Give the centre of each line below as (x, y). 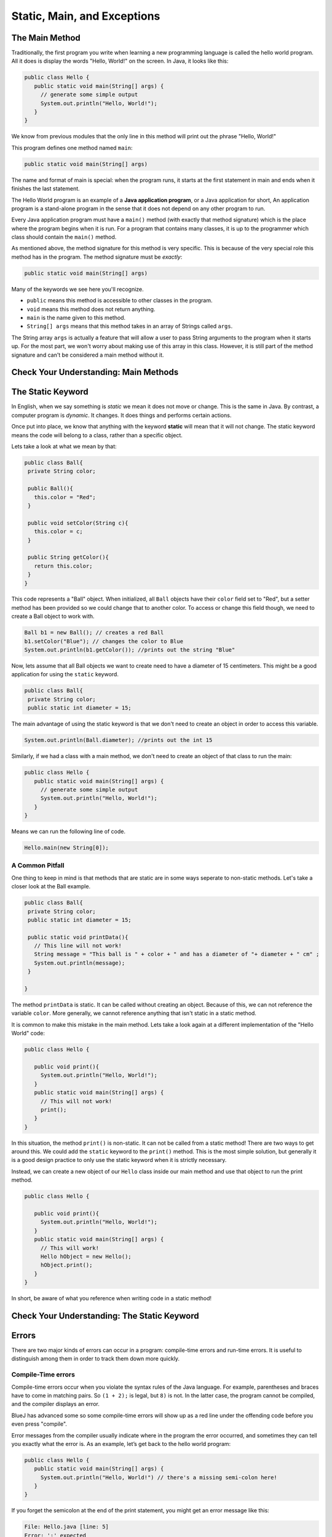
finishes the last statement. (45, 189)
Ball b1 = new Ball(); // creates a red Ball (94, 633)
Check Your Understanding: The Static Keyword (105, 1316)
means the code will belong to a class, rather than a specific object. (97, 435)
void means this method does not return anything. (91, 309)
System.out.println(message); (80, 963)
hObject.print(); (66, 1265)
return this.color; (63, 566)
